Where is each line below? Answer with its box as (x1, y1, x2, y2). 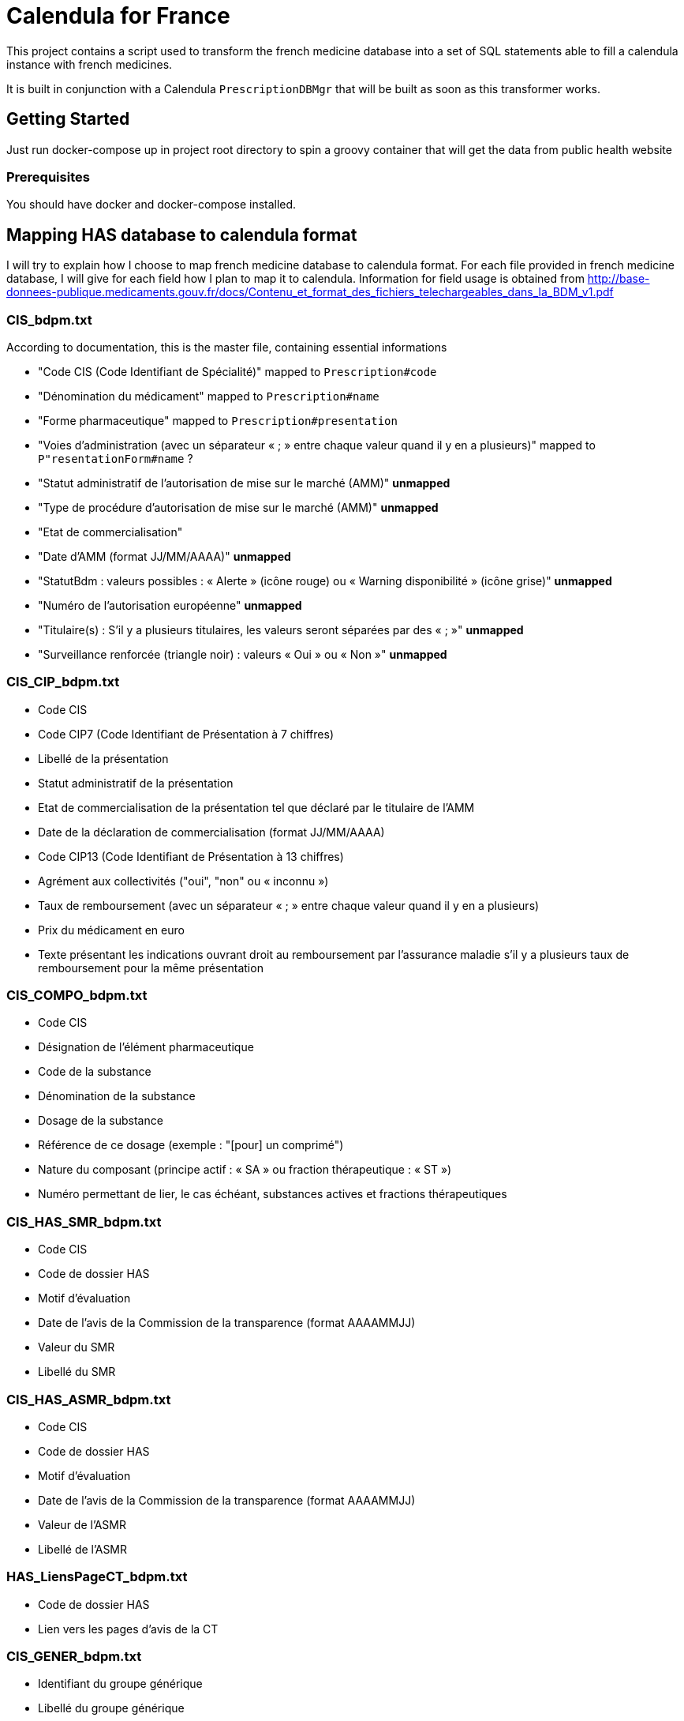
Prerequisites (6, 168, 90, 185)
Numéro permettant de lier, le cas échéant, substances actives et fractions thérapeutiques (38, 1187, 507, 1201)
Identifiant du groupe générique (38, 1677, 203, 1691)
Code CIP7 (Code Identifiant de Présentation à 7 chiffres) (38, 727, 334, 741)
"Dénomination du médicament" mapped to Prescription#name (38, 389, 379, 403)
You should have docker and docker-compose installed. (6, 197, 297, 212)
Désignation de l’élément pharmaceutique (38, 1040, 254, 1054)
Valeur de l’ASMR (38, 1517, 126, 1531)
